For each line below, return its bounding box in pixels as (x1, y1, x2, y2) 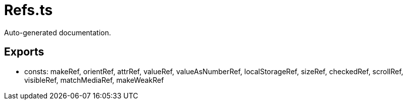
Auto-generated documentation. (4, 28, 111, 37)
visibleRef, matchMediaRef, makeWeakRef (24, 75, 164, 84)
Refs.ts (4, 2, 53, 19)
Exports (4, 45, 44, 59)
